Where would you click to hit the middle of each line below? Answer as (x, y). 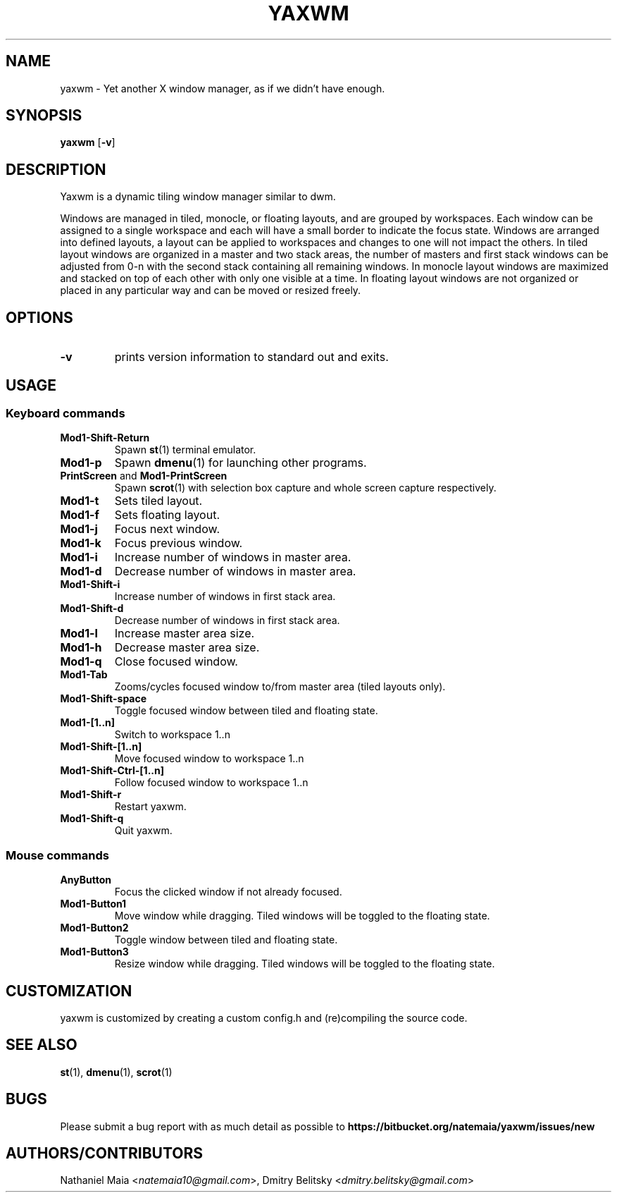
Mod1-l (79, 634)
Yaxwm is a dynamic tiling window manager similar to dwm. (198, 197)
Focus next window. (167, 529)
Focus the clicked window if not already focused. (228, 892)
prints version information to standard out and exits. (251, 357)
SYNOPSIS (44, 116)
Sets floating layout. (167, 515)
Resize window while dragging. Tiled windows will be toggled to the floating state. (305, 964)
